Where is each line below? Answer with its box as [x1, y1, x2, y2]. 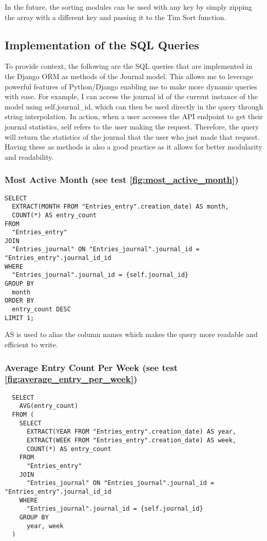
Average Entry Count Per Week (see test [5, 361, 178, 374]
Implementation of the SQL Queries [5, 36, 199, 52]
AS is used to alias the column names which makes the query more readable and [5, 329, 258, 340]
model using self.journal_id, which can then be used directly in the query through [5, 101, 263, 111]
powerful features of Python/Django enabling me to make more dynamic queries [5, 81, 257, 91]
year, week [26, 522, 64, 530]
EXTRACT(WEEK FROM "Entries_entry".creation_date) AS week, [26, 437, 237, 444]
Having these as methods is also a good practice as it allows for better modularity [5, 141, 262, 152]
